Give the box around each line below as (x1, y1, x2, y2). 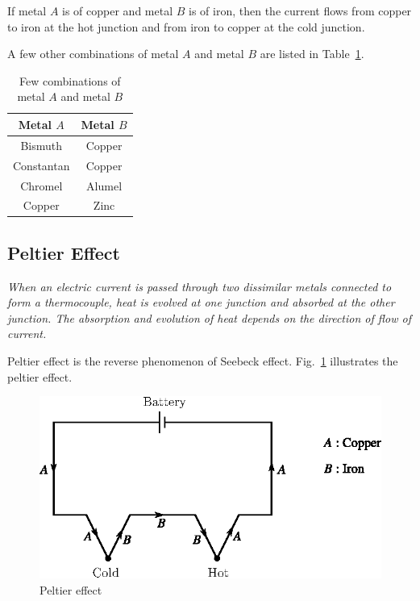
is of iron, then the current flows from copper (189, 2, 412, 19)
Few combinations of (19, 72, 121, 89)
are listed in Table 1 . (260, 45, 364, 62)
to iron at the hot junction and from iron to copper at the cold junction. (7, 18, 365, 35)
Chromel (20, 177, 63, 194)
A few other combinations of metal (7, 45, 179, 62)
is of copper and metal (62, 2, 173, 19)
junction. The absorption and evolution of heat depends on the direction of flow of (7, 309, 411, 326)
